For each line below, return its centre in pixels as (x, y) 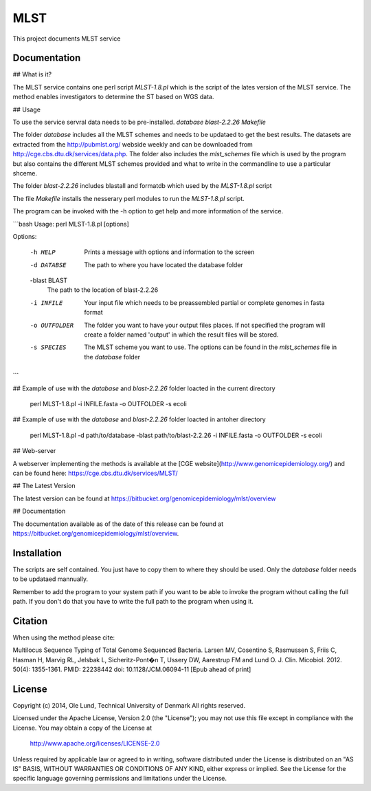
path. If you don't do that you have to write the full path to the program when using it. (133, 601)
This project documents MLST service (67, 39)
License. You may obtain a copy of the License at (82, 728)
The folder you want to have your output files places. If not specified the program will (205, 325)
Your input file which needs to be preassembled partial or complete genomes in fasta (204, 302)
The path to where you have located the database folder (164, 264)
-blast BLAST (49, 281)
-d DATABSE (48, 265)
